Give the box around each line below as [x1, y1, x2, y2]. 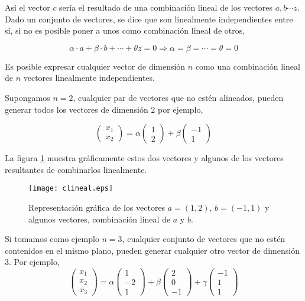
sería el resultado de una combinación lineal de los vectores [59, 1, 272, 13]
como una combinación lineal [195, 60, 300, 72]
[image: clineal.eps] [28, 184, 113, 193]
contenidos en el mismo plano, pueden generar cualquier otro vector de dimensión [5, 244, 300, 256]
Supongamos [5, 91, 50, 103]
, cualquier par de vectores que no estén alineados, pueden [73, 91, 284, 103]
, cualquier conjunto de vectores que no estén [122, 233, 285, 245]
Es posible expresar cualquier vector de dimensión [5, 60, 186, 72]
